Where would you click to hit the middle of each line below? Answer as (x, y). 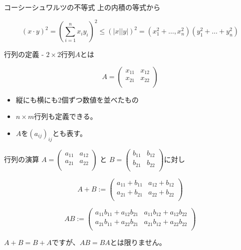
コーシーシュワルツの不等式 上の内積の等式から (82, 7)
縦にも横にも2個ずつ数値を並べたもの (77, 99)
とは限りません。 (138, 242)
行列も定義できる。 (66, 116)
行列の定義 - (24, 54)
